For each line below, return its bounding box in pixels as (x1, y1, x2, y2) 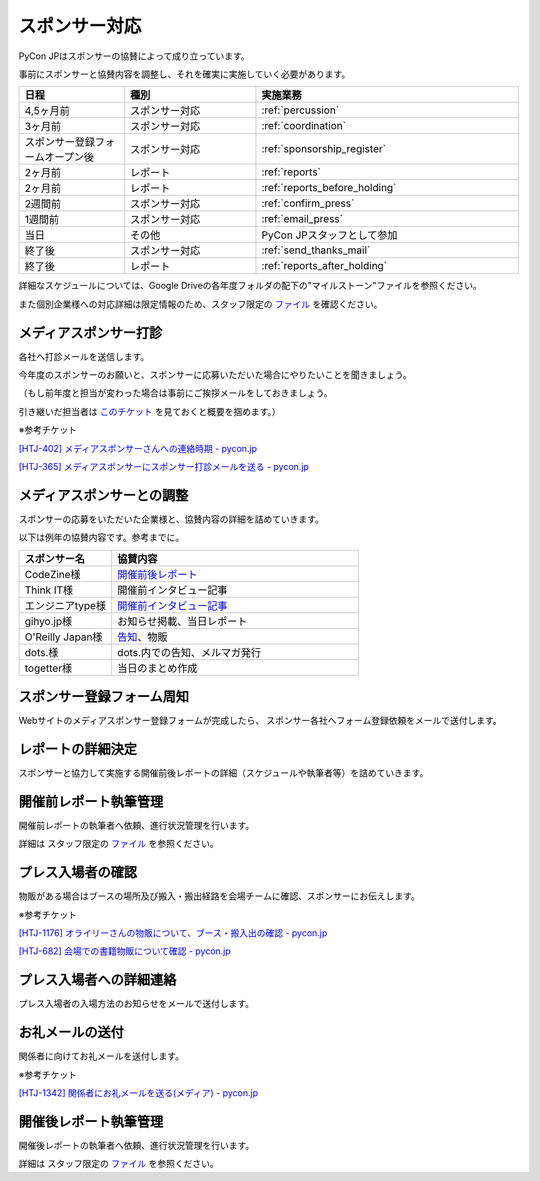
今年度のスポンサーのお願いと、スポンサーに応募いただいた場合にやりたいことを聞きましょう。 (18, 369, 412, 381)
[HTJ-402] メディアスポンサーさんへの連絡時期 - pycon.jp (18, 442, 258, 454)
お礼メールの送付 (18, 1024, 124, 1041)
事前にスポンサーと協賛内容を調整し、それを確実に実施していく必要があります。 (18, 68, 351, 80)
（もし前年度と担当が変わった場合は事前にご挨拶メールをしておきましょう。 (18, 387, 334, 399)
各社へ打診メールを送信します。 (18, 350, 150, 362)
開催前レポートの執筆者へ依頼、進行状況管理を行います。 (18, 819, 255, 831)
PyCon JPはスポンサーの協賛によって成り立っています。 (18, 50, 250, 62)
